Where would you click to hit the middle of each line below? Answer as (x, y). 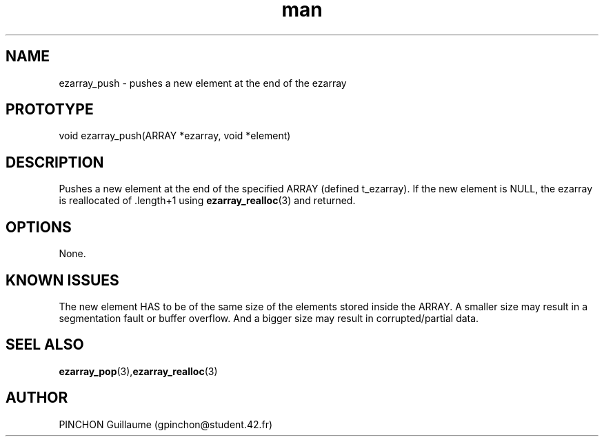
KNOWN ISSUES (62, 280)
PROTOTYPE (50, 110)
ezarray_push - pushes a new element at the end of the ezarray (203, 83)
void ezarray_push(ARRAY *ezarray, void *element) (175, 136)
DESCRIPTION (55, 162)
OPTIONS (39, 227)
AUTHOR (37, 398)
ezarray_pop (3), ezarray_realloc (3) (138, 371)
